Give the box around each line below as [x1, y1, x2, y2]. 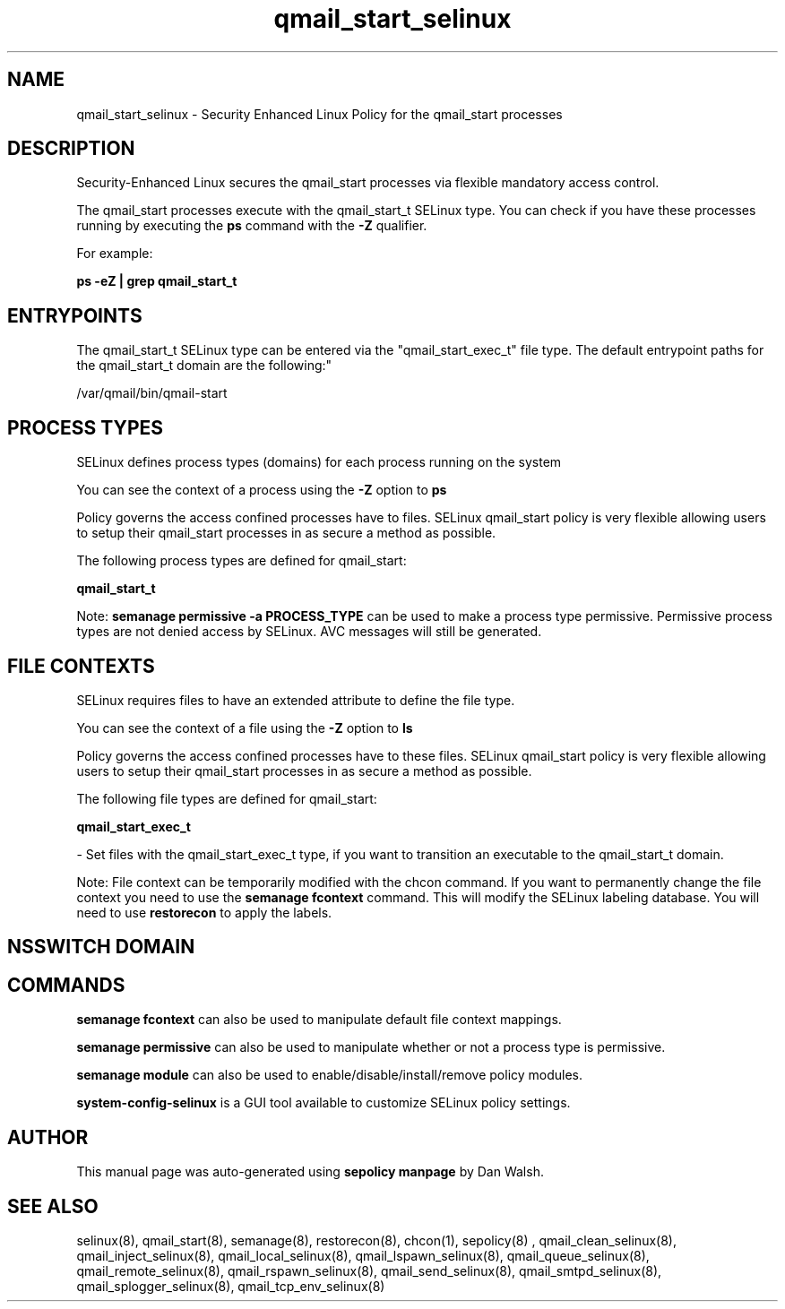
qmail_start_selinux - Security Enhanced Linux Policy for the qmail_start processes [76, 106, 563, 122]
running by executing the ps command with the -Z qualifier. [76, 218, 427, 234]
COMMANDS [7, 973, 125, 996]
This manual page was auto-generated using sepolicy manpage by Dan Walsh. [76, 1164, 544, 1180]
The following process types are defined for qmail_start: [76, 553, 407, 569]
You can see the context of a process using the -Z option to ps [76, 482, 447, 498]
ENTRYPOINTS [7, 304, 142, 327]
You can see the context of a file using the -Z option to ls [76, 719, 413, 736]
